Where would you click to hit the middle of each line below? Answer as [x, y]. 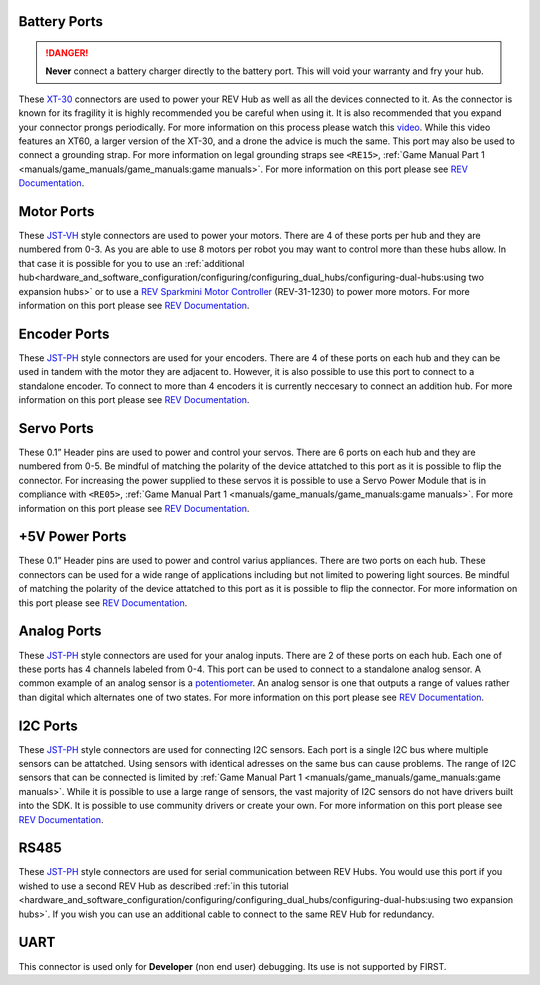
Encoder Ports [64, 333]
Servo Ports [56, 428]
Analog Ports [60, 631]
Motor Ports [56, 211]
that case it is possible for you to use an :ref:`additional [131, 263]
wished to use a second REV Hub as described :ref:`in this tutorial [153, 886]
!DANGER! [67, 53]
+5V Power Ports [72, 536]
